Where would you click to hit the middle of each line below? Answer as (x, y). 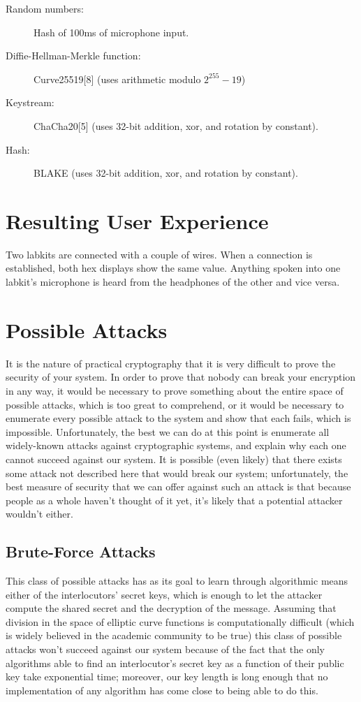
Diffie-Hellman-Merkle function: (73, 56)
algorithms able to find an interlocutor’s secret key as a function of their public (175, 663)
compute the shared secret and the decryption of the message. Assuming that (171, 608)
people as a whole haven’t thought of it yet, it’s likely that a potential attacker (174, 500)
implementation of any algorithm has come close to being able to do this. (162, 690)
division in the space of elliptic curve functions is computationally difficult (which (180, 621)
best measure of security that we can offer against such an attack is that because (178, 487)
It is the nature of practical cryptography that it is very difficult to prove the (171, 363)
